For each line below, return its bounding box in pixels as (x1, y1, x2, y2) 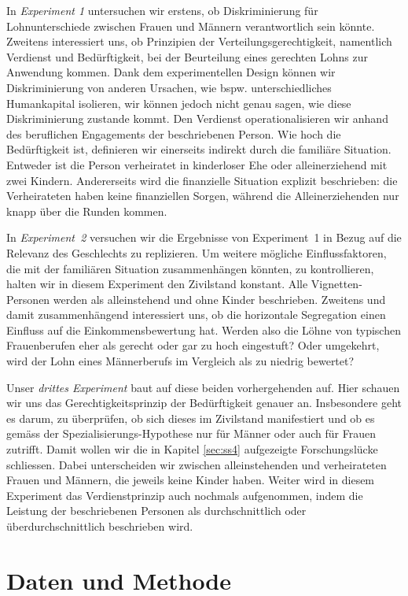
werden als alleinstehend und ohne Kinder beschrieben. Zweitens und (53, 291, 386, 307)
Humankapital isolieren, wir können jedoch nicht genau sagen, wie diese (6, 94, 351, 111)
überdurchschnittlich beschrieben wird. (6, 518, 193, 534)
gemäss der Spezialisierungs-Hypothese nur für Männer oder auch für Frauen (6, 425, 376, 442)
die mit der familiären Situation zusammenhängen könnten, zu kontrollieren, (6, 260, 374, 276)
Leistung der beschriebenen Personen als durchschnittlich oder (6, 502, 307, 519)
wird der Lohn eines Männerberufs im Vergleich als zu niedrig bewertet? (6, 353, 355, 369)
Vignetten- (311, 276, 362, 292)
